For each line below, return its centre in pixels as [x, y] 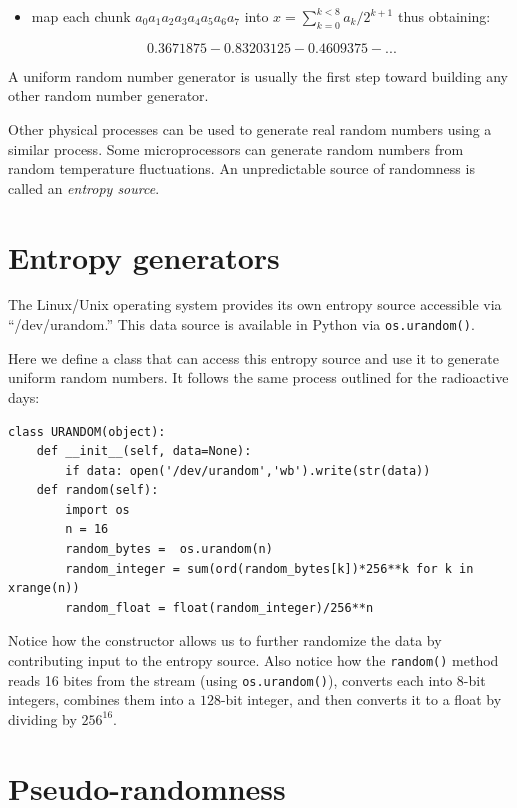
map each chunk [81, 16]
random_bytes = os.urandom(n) [169, 549]
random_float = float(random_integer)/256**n [219, 607]
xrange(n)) [44, 588]
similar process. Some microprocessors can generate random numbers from [236, 148]
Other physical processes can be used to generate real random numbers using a [250, 128]
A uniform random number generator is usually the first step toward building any [258, 75]
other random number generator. [108, 95]
